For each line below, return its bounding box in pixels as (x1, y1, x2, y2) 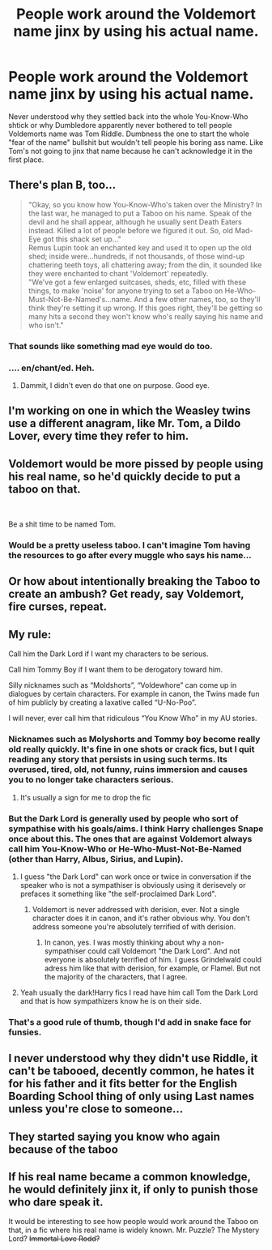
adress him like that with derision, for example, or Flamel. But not (44, 963, 261, 973)
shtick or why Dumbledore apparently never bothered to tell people (8, 120, 232, 130)
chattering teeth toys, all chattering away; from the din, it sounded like (28, 260, 262, 270)
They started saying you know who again (8, 1129, 221, 1143)
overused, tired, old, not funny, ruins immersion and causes (8, 764, 249, 775)
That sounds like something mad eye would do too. (8, 340, 213, 352)
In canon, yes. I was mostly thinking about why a (44, 937, 206, 947)
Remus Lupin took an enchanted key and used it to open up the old (28, 242, 253, 252)
